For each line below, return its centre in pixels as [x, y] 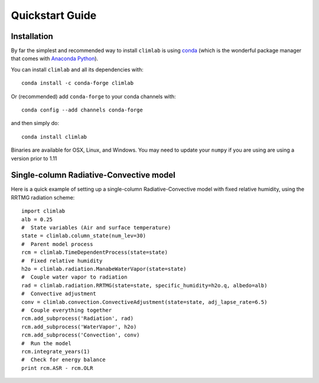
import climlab [43, 211]
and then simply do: [35, 123]
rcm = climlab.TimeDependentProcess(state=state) [95, 253]
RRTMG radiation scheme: [43, 197]
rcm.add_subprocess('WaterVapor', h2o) [79, 327]
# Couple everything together [67, 310]
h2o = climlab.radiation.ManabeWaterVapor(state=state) [104, 269]
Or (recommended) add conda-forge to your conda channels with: [94, 96]
